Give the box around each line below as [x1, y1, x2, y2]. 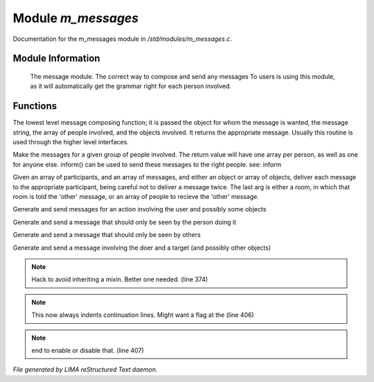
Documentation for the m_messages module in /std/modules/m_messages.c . [12, 35, 232, 43]
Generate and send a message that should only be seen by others [12, 231, 201, 239]
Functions [12, 101, 57, 112]
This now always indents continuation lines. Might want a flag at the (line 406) [31, 311, 254, 319]
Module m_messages [12, 10, 139, 26]
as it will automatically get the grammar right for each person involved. [30, 82, 232, 90]
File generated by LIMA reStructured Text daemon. [12, 365, 158, 374]
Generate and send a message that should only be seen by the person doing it [12, 218, 237, 226]
